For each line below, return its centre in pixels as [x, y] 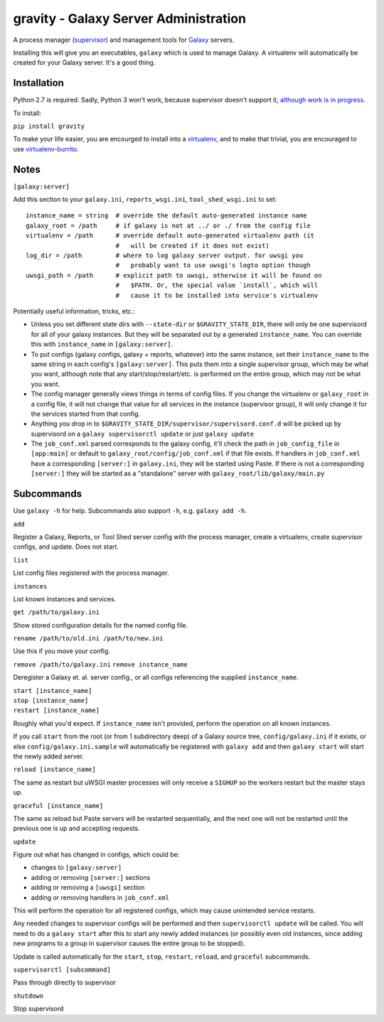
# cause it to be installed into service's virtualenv [217, 295]
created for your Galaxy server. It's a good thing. [84, 63]
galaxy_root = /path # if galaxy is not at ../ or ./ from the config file [168, 225]
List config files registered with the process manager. [91, 573]
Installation [38, 83]
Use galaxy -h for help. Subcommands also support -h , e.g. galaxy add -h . [130, 511]
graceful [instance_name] [58, 806]
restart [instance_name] [56, 710]
